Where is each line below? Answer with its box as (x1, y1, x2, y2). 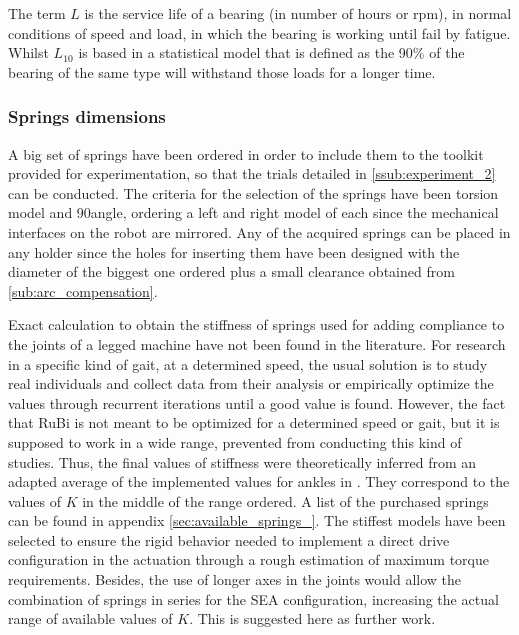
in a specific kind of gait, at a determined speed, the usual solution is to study (8, 353, 488, 374)
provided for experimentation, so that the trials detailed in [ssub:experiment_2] (8, 163, 496, 184)
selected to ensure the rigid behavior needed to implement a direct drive (8, 529, 450, 550)
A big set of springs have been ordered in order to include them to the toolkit (8, 143, 484, 164)
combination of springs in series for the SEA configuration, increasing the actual (8, 588, 499, 609)
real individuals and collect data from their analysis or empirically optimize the (8, 373, 494, 394)
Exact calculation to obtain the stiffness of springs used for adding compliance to (8, 314, 505, 335)
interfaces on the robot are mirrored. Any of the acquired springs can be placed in (8, 221, 511, 242)
